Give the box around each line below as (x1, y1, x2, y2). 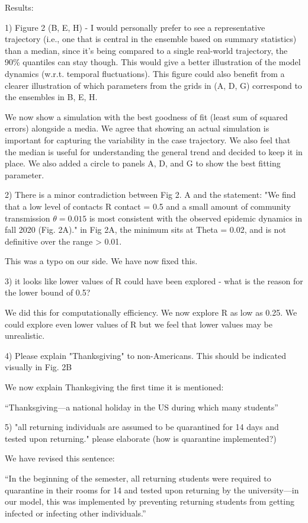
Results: (5, 1, 34, 13)
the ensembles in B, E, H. (5, 91, 98, 103)
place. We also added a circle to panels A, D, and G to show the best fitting (5, 157, 281, 169)
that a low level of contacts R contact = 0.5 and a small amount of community (5, 200, 291, 212)
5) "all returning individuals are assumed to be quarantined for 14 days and (5, 421, 279, 433)
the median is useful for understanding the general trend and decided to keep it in (5, 145, 303, 158)
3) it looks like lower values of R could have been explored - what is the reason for (5, 274, 303, 287)
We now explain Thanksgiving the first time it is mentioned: (5, 381, 224, 393)
